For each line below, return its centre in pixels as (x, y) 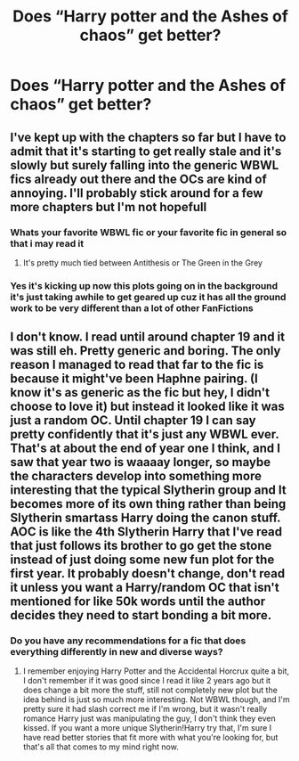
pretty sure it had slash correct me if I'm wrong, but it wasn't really (145, 709)
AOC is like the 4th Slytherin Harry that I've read (146, 532)
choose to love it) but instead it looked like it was (147, 407)
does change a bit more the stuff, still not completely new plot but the (150, 690)
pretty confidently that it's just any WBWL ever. (145, 434)
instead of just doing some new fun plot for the (142, 560)
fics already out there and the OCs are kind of (139, 179)
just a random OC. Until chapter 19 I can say (133, 421)
